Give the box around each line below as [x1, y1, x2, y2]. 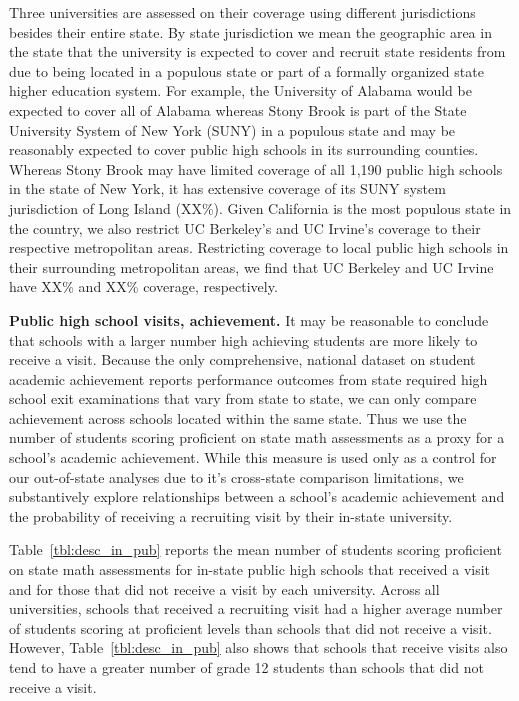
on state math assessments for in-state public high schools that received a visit [9, 559, 491, 580]
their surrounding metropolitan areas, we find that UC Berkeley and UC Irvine [9, 256, 494, 277]
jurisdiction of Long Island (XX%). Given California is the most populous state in [9, 197, 512, 218]
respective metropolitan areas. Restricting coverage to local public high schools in [9, 237, 509, 258]
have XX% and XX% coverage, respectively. [9, 276, 278, 297]
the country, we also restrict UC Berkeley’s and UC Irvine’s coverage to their [9, 217, 481, 238]
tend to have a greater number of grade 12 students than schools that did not [9, 657, 484, 677]
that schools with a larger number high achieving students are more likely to [9, 329, 478, 350]
